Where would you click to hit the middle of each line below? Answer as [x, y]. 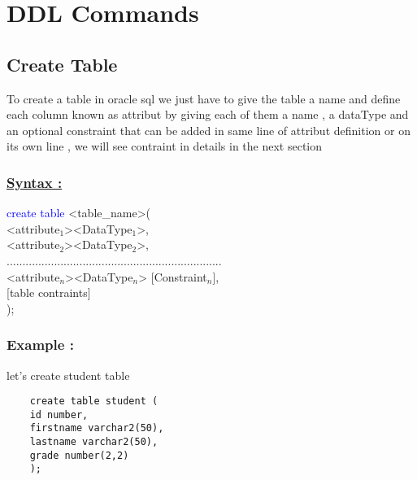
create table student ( [94, 401]
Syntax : [35, 182]
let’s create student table [68, 375]
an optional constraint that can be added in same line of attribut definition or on [208, 130]
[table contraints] [49, 292]
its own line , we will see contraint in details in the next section [165, 146]
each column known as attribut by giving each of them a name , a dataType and [208, 114]
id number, [59, 415]
